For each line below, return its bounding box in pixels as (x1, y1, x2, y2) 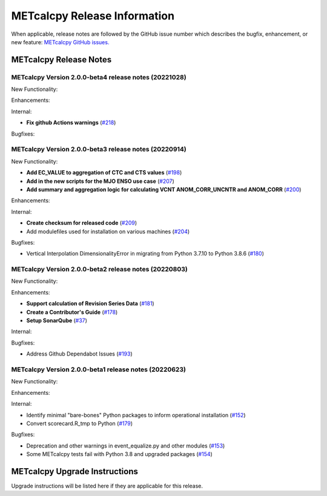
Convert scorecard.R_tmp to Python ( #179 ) (26, 420, 133, 427)
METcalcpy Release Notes (11, 55, 112, 65)
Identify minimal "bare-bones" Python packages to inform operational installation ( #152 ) (26, 411, 246, 418)
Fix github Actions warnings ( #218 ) (26, 119, 116, 127)
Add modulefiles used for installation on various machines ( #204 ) (26, 228, 190, 235)
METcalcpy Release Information (11, 9, 175, 22)
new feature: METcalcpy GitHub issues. (11, 38, 110, 45)
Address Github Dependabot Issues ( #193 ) (26, 350, 133, 357)
